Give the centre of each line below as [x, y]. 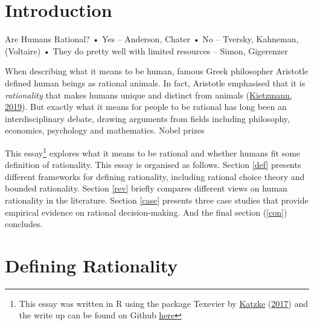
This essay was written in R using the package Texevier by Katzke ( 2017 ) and [163, 303]
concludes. [24, 224]
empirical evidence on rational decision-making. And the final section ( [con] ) [146, 212]
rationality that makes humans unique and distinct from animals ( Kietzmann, [149, 95]
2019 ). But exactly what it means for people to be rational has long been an [146, 107]
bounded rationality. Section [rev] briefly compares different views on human [146, 188]
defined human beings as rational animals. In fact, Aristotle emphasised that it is [155, 82]
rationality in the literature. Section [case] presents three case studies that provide [157, 200]
